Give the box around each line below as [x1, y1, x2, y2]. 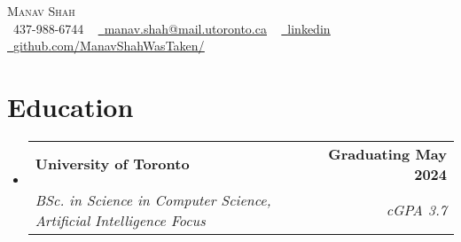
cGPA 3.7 [386, 199, 447, 221]
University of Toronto [35, 153, 190, 175]
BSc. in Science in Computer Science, [35, 189, 271, 210]
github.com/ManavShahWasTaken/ [13, 36, 205, 55]
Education [7, 88, 134, 124]
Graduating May [328, 143, 447, 164]
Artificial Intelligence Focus [35, 209, 206, 230]
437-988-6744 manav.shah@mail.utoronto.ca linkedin [12, 19, 331, 37]
